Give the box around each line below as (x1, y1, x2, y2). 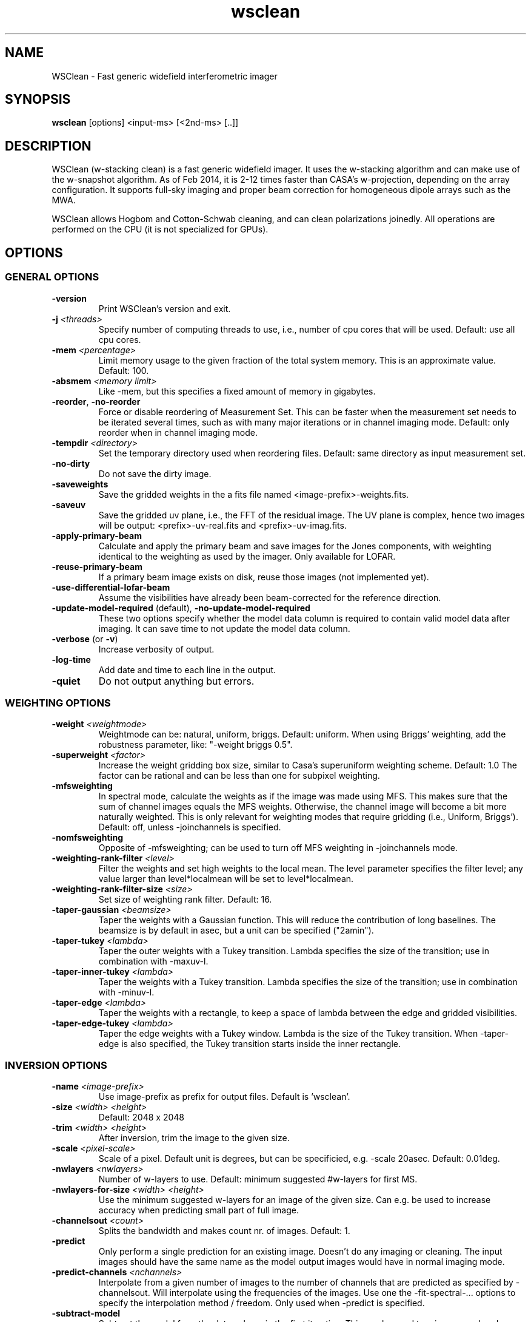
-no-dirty (52, 458, 90, 469)
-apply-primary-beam (52, 530, 142, 541)
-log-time (52, 654, 91, 665)
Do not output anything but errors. (98, 674, 255, 687)
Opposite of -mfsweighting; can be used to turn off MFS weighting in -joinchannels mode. (98, 842, 458, 853)
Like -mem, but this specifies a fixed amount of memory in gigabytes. (98, 385, 376, 396)
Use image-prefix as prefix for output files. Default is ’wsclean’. (98, 1091, 350, 1102)
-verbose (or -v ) (52, 633, 118, 644)
